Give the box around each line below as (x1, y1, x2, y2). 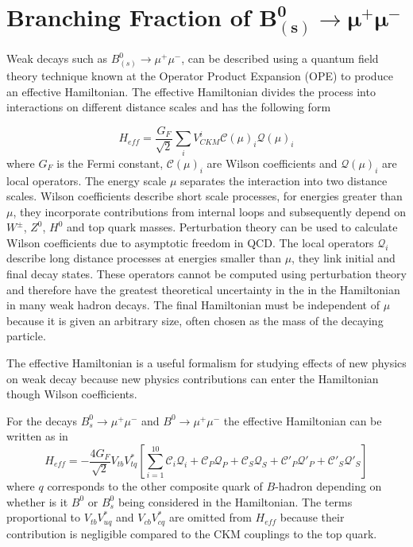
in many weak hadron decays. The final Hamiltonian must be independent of (6, 297, 380, 313)
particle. (6, 328, 46, 344)
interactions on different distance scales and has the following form (6, 99, 331, 115)
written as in (6, 428, 68, 444)
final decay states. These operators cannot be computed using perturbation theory (6, 266, 407, 282)
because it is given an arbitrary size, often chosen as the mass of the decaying (6, 312, 384, 328)
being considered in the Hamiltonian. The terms (118, 493, 353, 510)
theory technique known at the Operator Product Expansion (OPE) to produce (6, 68, 393, 84)
